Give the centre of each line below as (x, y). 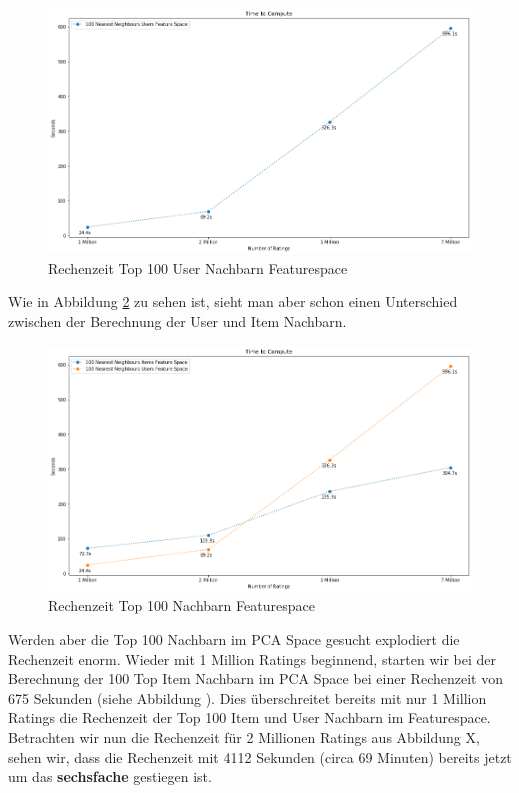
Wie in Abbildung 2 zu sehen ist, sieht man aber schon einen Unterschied (233, 301)
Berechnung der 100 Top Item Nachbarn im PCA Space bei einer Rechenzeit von (255, 678)
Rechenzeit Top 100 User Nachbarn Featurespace (198, 267)
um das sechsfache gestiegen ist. (110, 776)
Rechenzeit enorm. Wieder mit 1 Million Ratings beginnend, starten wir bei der (252, 658)
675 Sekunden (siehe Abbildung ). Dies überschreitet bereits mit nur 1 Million (247, 697)
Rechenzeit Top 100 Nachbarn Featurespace (181, 605)
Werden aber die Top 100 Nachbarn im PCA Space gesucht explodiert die (234, 639)
